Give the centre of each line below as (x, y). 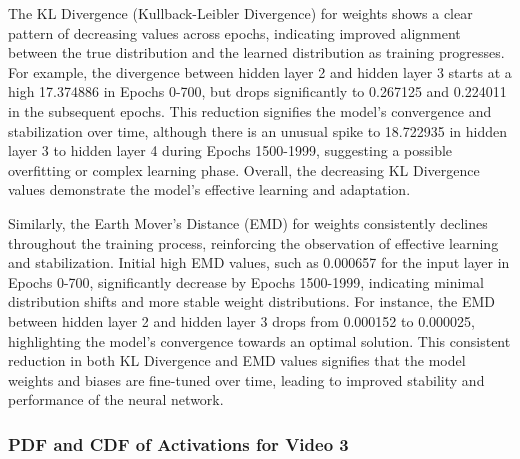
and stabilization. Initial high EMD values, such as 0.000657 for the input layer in (259, 262)
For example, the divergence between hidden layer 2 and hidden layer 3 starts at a (260, 71)
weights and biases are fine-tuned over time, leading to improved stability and (246, 379)
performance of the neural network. (116, 399)
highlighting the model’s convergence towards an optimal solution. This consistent (259, 340)
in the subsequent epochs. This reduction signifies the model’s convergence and (250, 110)
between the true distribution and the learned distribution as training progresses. (256, 52)
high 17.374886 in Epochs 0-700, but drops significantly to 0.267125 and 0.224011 (257, 91)
